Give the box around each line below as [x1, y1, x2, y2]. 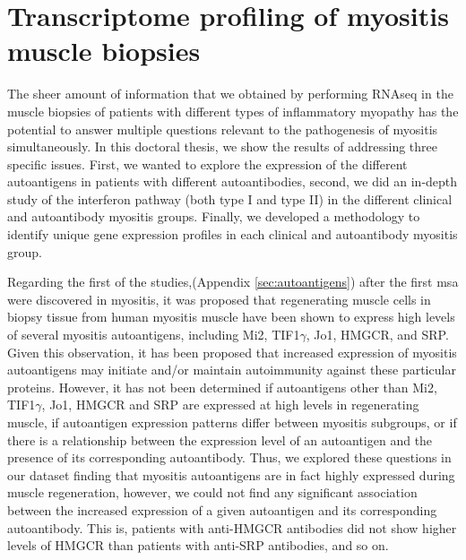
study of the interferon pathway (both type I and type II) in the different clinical [7, 189, 453, 208]
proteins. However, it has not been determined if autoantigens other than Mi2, [7, 377, 437, 396]
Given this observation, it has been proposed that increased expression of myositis [7, 342, 457, 361]
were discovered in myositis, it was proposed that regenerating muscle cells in [7, 289, 431, 308]
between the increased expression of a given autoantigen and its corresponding [7, 500, 437, 519]
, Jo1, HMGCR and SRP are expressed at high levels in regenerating [41, 395, 419, 414]
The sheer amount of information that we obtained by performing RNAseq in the [7, 84, 453, 103]
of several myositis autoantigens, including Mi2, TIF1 [7, 325, 300, 344]
